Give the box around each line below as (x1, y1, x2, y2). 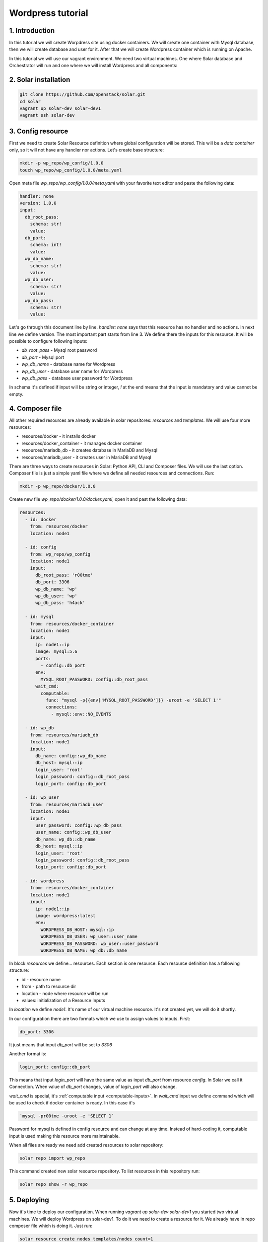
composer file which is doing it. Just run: (9, 1223, 93, 1229)
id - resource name (21, 976, 61, 982)
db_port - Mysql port (21, 354, 65, 360)
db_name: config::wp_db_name (35, 753, 106, 759)
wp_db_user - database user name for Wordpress (21, 368, 123, 374)
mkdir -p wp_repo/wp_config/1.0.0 (19, 160, 104, 166)
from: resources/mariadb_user (30, 801, 104, 807)
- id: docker (25, 517, 57, 522)
